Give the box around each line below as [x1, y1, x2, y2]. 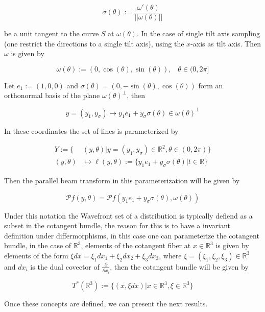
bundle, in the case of [4, 240, 71, 251]
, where [159, 250, 182, 260]
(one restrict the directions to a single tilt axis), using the [4, 38, 184, 49]
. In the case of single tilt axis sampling [136, 28, 260, 39]
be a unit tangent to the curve [4, 28, 99, 39]
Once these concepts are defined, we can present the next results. [4, 298, 208, 309]
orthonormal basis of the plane [4, 90, 100, 101]
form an [198, 80, 223, 90]
